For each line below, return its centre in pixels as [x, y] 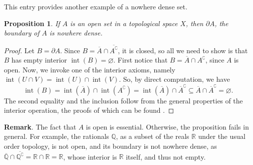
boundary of [22, 33]
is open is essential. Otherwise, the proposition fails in [167, 126]
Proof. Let [19, 50]
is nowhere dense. [76, 33]
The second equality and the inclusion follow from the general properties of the [124, 100]
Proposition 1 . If [32, 23]
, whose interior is [90, 156]
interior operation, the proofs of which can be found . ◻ [89, 110]
